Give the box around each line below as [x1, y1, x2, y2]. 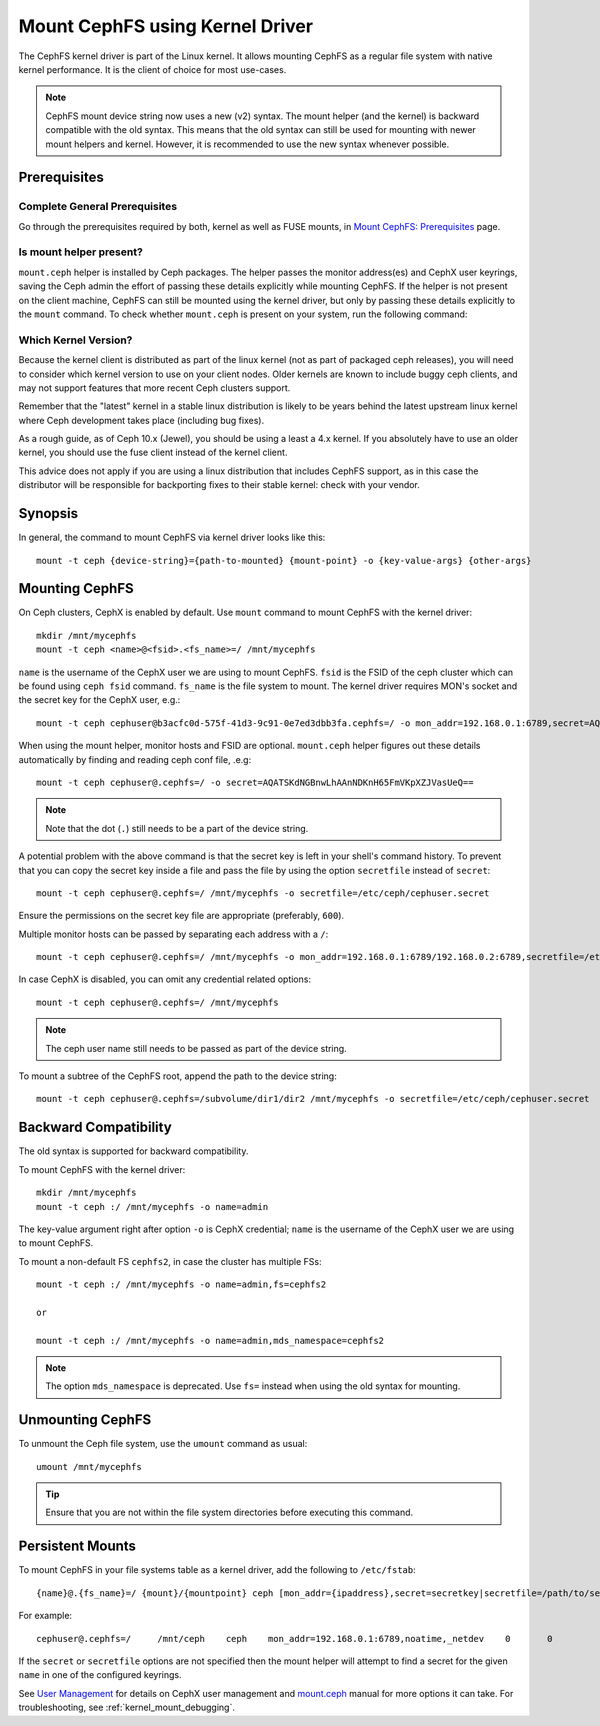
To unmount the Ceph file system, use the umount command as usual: [18, 1438, 308, 1450]
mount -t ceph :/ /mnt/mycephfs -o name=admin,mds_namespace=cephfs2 [36, 1335, 385, 1346]
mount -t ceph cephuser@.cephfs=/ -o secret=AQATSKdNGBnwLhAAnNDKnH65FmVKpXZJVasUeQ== [36, 776, 474, 788]
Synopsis [18, 505, 79, 522]
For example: [18, 1610, 73, 1622]
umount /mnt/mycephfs [36, 1461, 142, 1472]
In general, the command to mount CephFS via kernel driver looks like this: [18, 531, 326, 544]
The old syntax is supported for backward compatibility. [18, 1145, 249, 1157]
